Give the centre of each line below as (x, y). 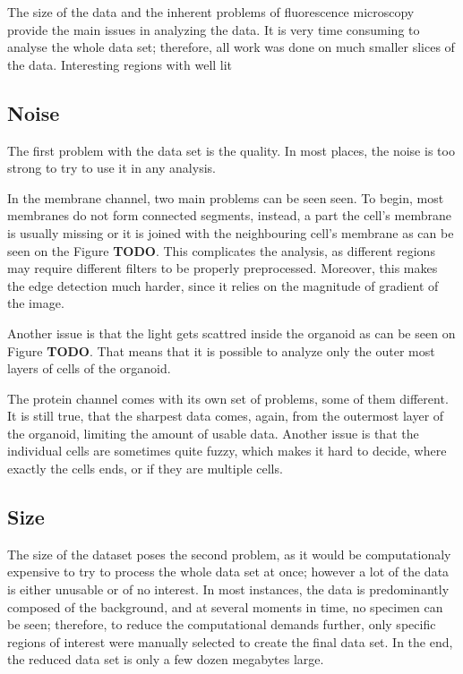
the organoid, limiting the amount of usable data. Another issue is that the (213, 433)
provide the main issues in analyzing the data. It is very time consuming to (214, 29)
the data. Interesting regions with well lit (120, 64)
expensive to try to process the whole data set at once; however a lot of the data (228, 572)
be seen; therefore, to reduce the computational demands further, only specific (222, 624)
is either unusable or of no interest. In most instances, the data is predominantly (228, 589)
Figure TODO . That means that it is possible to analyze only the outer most (221, 350)
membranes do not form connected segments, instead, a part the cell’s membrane (229, 215)
